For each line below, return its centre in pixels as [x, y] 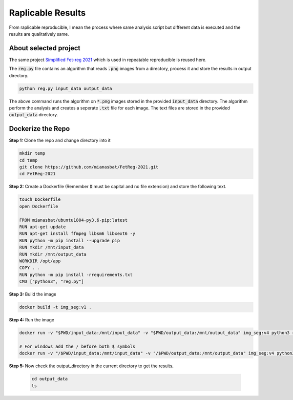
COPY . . [30, 268]
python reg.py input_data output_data [66, 88]
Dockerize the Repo [40, 129]
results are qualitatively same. [39, 34]
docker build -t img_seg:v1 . [55, 307]
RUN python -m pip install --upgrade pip [70, 240]
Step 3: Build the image [33, 294]
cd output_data [50, 379]
